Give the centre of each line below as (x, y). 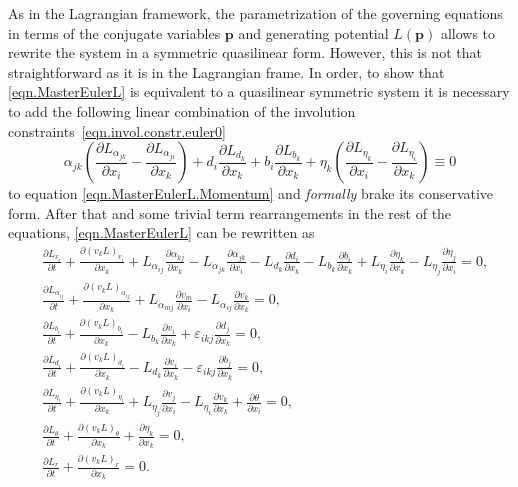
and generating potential (313, 32)
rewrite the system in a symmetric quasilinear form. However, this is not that (245, 52)
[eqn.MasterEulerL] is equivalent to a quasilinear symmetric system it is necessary (259, 91)
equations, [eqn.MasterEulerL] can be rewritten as (161, 232)
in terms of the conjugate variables (114, 32)
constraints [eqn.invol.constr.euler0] (117, 130)
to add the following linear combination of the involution (182, 110)
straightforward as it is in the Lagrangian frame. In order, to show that (226, 71)
